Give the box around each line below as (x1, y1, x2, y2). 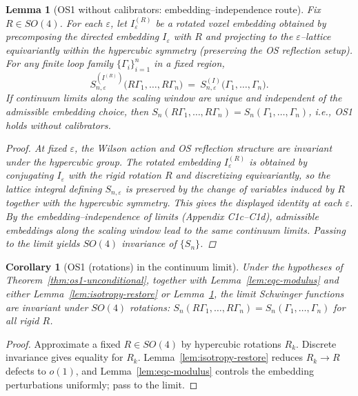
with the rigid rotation (68, 168, 161, 182)
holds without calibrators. (6, 117, 111, 132)
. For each (59, 15, 103, 30)
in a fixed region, (154, 56, 225, 70)
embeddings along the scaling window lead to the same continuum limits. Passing (6, 222, 346, 237)
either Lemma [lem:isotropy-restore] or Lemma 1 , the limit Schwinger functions (6, 286, 344, 300)
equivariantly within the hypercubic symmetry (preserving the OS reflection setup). (6, 42, 353, 57)
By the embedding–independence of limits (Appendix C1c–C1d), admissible (6, 209, 319, 224)
